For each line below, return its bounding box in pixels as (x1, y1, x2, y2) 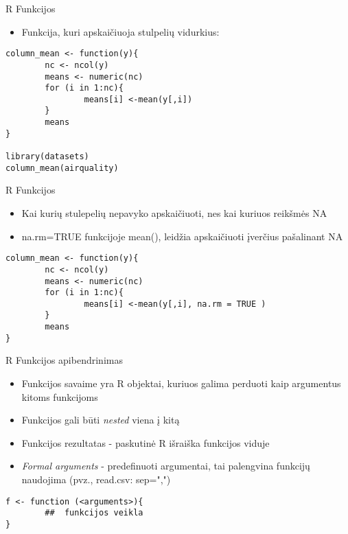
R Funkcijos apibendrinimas (5, 353, 123, 367)
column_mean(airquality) (5, 163, 119, 173)
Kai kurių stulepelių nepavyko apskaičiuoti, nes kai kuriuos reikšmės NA (21, 206, 327, 220)
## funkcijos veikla (45, 508, 143, 518)
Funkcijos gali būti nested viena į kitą (21, 413, 180, 427)
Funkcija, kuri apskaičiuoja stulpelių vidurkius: (21, 24, 220, 38)
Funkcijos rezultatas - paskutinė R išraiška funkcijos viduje (21, 435, 270, 450)
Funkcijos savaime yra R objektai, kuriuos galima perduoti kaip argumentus (21, 376, 341, 391)
